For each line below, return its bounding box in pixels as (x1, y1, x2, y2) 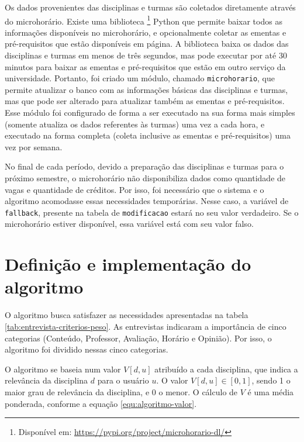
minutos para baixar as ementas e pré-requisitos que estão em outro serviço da (5, 60, 286, 72)
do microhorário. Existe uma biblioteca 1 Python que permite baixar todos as (5, 13, 282, 27)
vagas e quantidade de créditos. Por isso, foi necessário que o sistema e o (5, 183, 264, 195)
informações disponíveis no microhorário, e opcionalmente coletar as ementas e (5, 26, 286, 38)
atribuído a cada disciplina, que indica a (154, 362, 298, 375)
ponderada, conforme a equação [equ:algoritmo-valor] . (5, 397, 197, 409)
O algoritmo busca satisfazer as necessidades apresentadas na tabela (5, 309, 248, 321)
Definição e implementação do (5, 252, 251, 276)
